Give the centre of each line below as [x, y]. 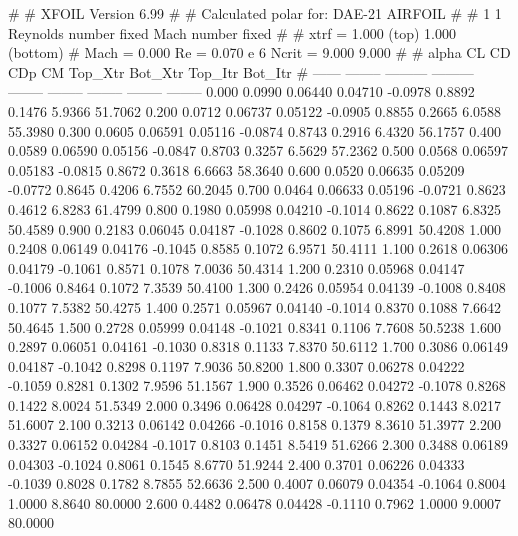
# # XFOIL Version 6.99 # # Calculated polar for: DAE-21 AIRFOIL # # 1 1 [255, 13]
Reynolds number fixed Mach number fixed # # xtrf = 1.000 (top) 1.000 [232, 32]
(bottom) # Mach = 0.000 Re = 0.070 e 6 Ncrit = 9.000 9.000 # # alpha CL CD [259, 52]
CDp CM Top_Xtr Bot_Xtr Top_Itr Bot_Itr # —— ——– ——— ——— [241, 71]
